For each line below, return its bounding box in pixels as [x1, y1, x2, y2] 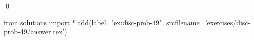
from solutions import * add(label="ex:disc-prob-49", [4, 17, 164, 27]
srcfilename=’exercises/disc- [166, 17, 251, 27]
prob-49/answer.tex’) [4, 27, 67, 37]
